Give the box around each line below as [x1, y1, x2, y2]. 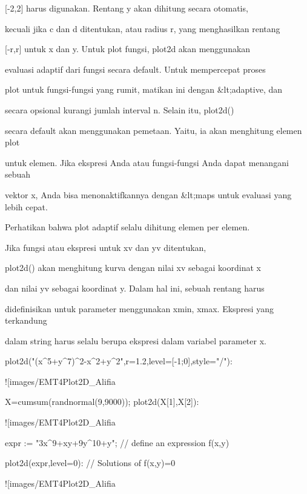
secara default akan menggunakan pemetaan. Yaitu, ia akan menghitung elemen [5, 124, 302, 136]
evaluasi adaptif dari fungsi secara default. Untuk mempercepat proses [5, 62, 266, 75]
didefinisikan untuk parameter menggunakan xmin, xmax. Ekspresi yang [5, 302, 274, 315]
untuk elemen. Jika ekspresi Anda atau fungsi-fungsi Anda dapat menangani [5, 156, 289, 169]
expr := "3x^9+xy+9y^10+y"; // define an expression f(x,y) [5, 436, 229, 449]
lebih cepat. [5, 200, 48, 213]
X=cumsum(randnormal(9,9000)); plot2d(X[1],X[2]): [5, 395, 199, 408]
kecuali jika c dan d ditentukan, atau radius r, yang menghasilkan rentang [5, 22, 280, 35]
